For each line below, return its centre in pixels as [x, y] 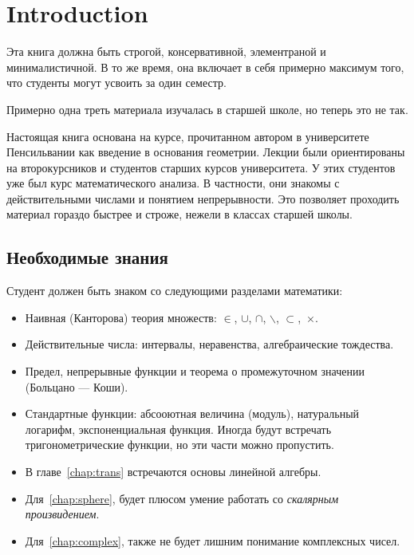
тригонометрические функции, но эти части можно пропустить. [179, 445]
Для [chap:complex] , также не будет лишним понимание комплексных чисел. [213, 540]
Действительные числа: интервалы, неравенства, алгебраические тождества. [209, 344]
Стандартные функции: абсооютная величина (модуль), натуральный [192, 413]
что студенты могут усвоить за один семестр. [116, 83]
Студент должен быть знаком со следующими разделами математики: [175, 291]
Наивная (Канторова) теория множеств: [121, 317]
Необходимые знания [87, 257]
